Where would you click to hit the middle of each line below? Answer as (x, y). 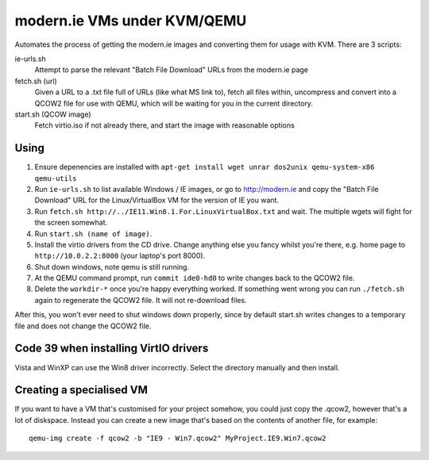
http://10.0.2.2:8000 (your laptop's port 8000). (120, 256)
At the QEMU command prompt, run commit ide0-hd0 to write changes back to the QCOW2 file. (195, 278)
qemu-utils (56, 178)
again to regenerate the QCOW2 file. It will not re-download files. (141, 300)
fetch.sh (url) (36, 81)
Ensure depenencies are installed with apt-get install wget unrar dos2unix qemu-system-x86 (205, 167)
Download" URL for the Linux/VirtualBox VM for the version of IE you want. (157, 200)
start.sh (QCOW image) (53, 114)
